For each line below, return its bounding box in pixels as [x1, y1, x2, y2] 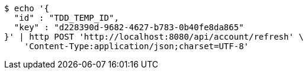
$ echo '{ [4, 4, 49, 13]
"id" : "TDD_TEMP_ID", [14, 13, 119, 22]
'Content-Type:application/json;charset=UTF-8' [24, 41, 249, 51]
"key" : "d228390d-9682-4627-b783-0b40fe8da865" [14, 22, 244, 32]
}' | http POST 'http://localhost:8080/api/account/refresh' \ [4, 32, 304, 41]
